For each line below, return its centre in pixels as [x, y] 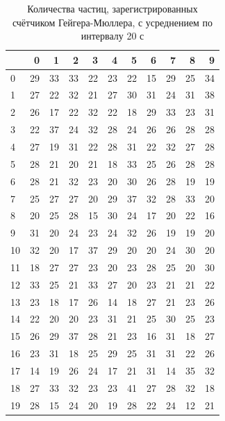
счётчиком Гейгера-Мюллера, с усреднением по [112, 22]
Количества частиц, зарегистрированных [112, 8]
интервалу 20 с [112, 36]
